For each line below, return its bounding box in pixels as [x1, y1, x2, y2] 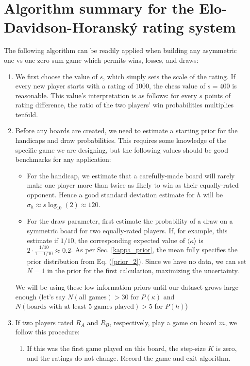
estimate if [27, 235, 58, 245]
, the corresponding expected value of [74, 235, 185, 245]
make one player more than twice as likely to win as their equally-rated [27, 180, 239, 190]
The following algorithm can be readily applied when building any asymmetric [4, 45, 237, 55]
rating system [143, 17, 236, 37]
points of [204, 90, 231, 100]
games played [94, 303, 134, 311]
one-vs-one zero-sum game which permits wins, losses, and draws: [4, 54, 199, 65]
